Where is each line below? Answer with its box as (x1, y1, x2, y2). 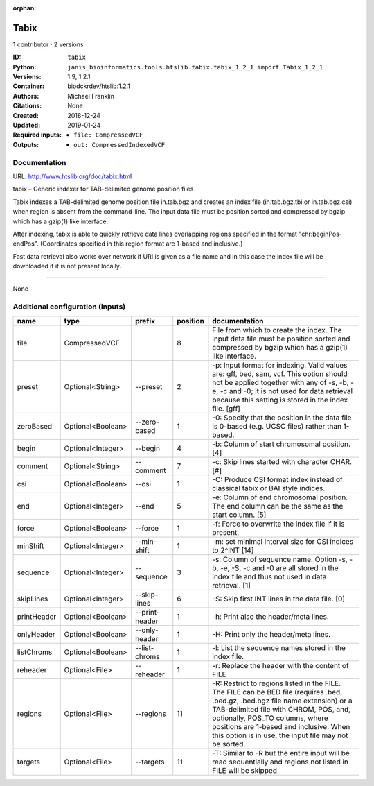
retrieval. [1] (212, 580, 251, 590)
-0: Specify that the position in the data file (212, 413, 352, 422)
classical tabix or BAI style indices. (212, 483, 326, 493)
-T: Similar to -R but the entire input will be (212, 748, 350, 758)
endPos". (12, 239, 39, 248)
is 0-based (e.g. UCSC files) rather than (212, 421, 342, 431)
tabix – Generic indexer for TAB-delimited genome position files (12, 185, 194, 194)
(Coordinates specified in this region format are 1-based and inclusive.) (40, 239, 243, 248)
